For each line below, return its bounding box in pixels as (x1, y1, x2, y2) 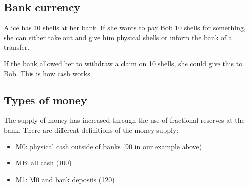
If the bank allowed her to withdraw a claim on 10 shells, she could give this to (4, 58, 243, 68)
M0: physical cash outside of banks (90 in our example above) (15, 141, 202, 151)
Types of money (4, 92, 87, 107)
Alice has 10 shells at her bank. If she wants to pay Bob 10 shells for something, (4, 23, 246, 33)
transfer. (4, 42, 30, 52)
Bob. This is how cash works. (4, 68, 92, 78)
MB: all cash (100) (15, 158, 72, 168)
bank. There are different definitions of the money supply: (4, 124, 179, 134)
